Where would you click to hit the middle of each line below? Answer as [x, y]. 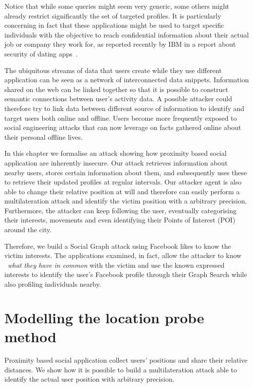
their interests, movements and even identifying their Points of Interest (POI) [120, 220]
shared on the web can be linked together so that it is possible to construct [116, 89]
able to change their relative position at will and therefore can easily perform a [122, 191]
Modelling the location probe [104, 317]
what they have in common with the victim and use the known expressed [116, 265]
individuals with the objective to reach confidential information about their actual [127, 34]
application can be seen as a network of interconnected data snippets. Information [127, 80]
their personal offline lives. [44, 137]
